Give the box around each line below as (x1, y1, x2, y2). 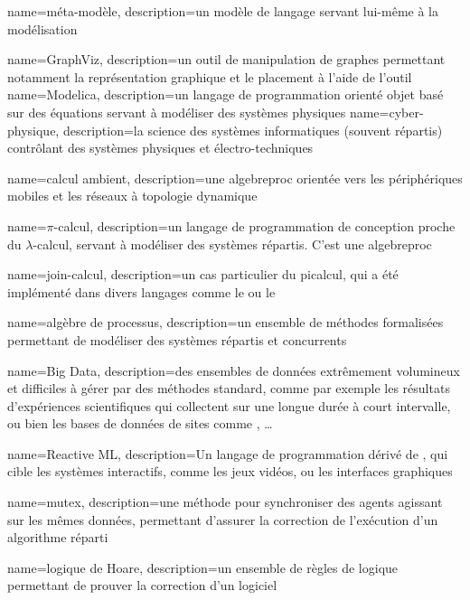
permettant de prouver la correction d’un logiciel (7, 576, 277, 595)
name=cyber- (349, 102, 424, 121)
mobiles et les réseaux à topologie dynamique (7, 186, 258, 205)
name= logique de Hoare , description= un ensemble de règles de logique (7, 558, 399, 577)
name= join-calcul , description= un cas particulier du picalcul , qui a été (7, 265, 399, 284)
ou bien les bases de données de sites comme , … (7, 414, 273, 433)
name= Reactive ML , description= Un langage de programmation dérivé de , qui (7, 444, 448, 463)
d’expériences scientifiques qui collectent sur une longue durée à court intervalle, (7, 396, 451, 415)
